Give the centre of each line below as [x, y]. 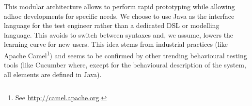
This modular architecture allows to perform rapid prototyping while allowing [119, 6]
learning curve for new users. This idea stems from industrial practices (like [116, 44]
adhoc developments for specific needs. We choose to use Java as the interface [119, 16]
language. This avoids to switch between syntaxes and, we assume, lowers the [119, 34]
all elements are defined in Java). [53, 74]
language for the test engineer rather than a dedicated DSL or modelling [112, 25]
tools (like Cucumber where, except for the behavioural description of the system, [125, 65]
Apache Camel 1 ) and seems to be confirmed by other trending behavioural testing [126, 54]
